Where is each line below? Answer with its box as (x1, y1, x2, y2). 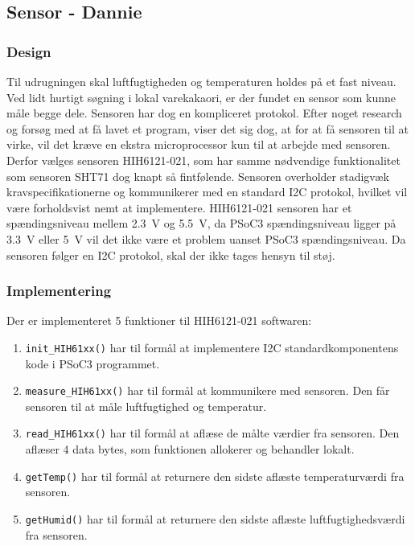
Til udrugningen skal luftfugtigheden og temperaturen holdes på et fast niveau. (6, 73, 397, 89)
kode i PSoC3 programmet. (25, 355, 160, 372)
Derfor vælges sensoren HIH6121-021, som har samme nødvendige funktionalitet (6, 151, 401, 168)
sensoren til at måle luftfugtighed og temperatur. (25, 397, 267, 414)
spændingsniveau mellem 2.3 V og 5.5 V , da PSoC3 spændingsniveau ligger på (6, 215, 397, 232)
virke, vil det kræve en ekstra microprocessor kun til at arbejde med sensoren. (6, 136, 391, 153)
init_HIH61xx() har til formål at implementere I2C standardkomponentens (25, 339, 399, 355)
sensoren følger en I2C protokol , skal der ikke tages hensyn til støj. (6, 246, 335, 263)
